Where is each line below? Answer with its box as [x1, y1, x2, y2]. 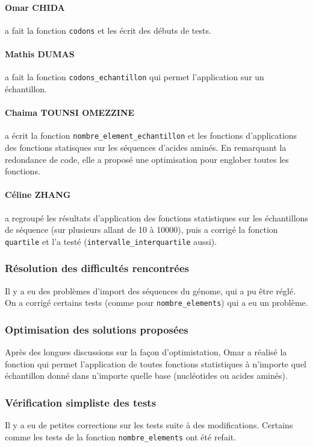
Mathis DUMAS [5, 48, 75, 60]
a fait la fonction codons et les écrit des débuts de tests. [5, 24, 211, 36]
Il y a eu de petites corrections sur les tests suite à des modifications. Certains [5, 419, 293, 431]
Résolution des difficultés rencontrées [5, 261, 189, 276]
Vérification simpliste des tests [5, 395, 156, 410]
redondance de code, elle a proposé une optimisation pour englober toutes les [5, 153, 289, 165]
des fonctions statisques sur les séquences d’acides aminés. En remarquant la [5, 141, 287, 153]
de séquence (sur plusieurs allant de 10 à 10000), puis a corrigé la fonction [5, 223, 278, 236]
